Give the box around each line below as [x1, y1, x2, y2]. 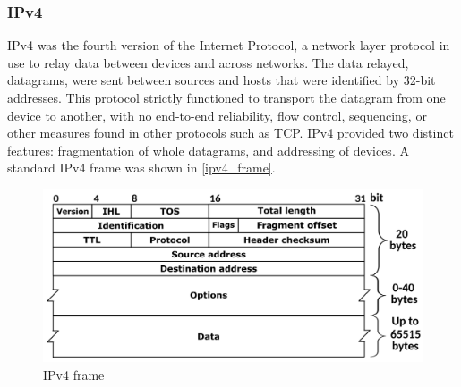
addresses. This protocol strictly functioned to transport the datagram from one [7, 88, 446, 106]
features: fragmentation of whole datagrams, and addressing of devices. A [7, 140, 409, 159]
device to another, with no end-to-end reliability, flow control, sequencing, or [7, 105, 427, 124]
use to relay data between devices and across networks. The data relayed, [7, 53, 409, 72]
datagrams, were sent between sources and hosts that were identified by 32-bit [7, 71, 436, 89]
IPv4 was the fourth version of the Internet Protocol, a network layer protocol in [7, 36, 450, 55]
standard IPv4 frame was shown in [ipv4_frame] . [7, 158, 276, 177]
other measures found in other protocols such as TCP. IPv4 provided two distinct [7, 123, 454, 142]
